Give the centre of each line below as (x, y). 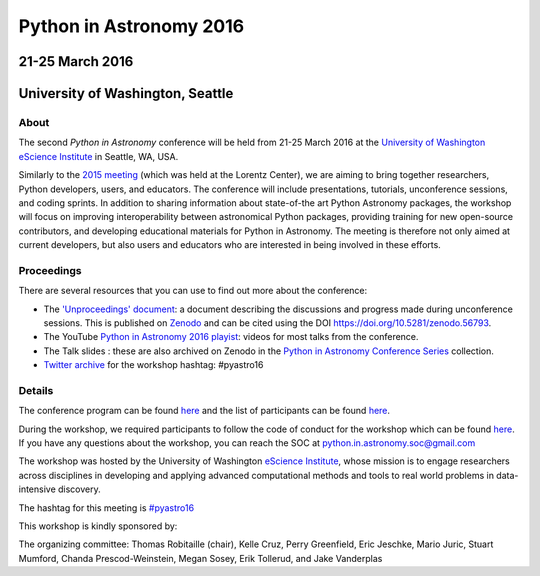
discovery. (80, 489)
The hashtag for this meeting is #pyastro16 (106, 507)
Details (36, 390)
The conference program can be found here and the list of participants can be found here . (204, 411)
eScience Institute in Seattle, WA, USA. (98, 156)
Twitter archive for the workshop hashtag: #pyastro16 (153, 365)
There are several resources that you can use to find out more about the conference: (193, 291)
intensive (37, 489)
